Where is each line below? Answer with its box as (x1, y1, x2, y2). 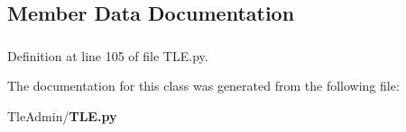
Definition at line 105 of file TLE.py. (7, 46, 208, 65)
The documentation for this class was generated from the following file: (7, 76, 400, 95)
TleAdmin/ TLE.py (7, 106, 117, 125)
